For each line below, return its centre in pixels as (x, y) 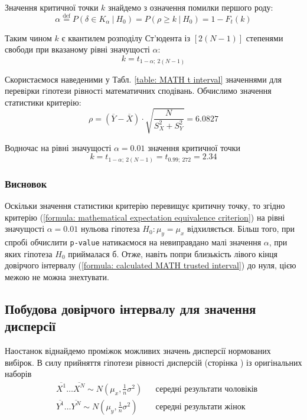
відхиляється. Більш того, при (241, 229)
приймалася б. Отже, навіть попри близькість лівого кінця (173, 253)
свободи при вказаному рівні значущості (77, 49)
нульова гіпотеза (110, 229)
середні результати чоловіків (207, 389)
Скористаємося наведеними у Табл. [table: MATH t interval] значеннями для (143, 79)
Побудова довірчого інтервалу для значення (130, 308)
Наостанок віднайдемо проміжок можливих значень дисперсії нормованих (138, 351)
